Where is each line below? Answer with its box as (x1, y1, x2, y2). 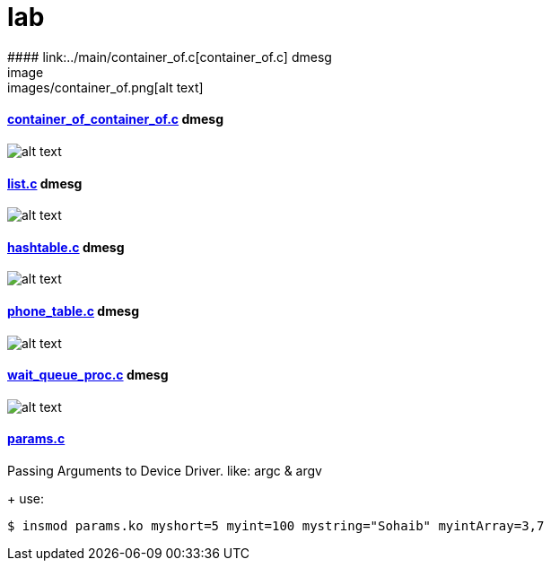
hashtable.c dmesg (7, 239, 125, 255)
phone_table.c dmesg (7, 303, 139, 319)
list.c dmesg (7, 175, 83, 191)
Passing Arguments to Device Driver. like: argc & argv (7, 463, 322, 479)
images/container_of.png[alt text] (7, 79, 204, 95)
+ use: (7, 491, 45, 507)
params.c (7, 431, 66, 447)
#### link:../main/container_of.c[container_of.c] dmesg (7, 48, 332, 65)
